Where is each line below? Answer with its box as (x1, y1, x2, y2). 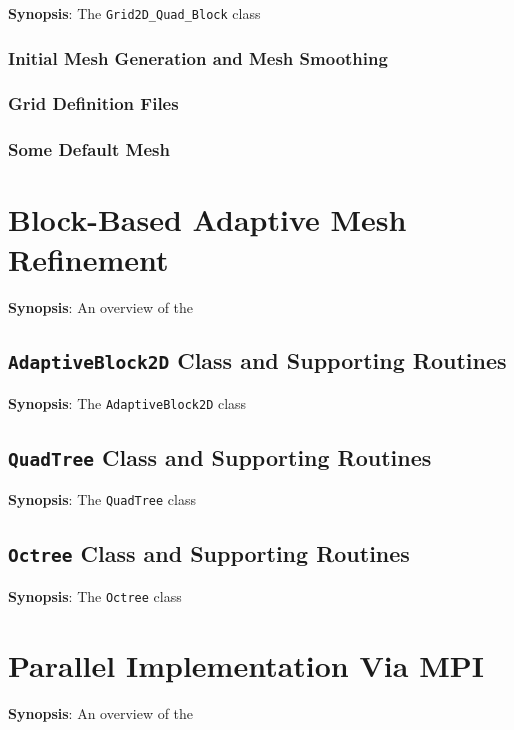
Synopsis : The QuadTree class (8, 489, 196, 510)
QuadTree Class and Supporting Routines (8, 441, 432, 472)
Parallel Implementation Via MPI (8, 644, 484, 685)
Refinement (8, 238, 169, 279)
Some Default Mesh (8, 137, 170, 162)
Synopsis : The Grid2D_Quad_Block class (8, 3, 261, 23)
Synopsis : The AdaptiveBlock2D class (8, 392, 247, 413)
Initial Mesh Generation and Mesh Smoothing (8, 45, 388, 70)
